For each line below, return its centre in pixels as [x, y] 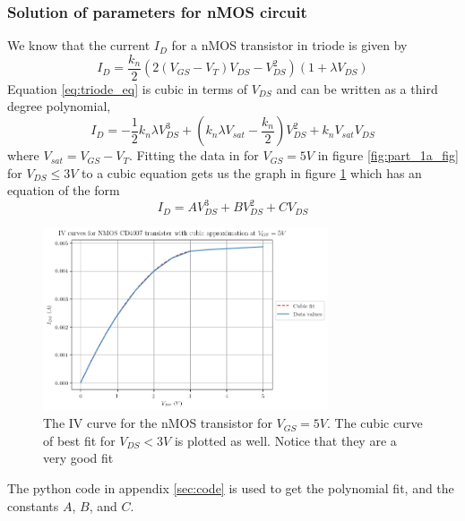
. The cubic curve [375, 423]
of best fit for [79, 440]
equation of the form [64, 190]
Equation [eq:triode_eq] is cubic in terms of [128, 88]
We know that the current [79, 45]
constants [33, 505]
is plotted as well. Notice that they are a [285, 440]
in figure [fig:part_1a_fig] [388, 155]
